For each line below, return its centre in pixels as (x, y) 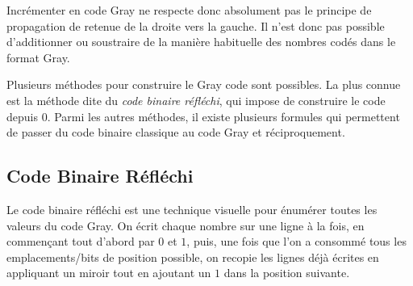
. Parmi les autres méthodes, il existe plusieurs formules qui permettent (223, 116)
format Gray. (38, 57)
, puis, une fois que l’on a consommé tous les (296, 241)
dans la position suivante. (287, 273)
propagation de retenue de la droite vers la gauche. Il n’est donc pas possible (196, 25)
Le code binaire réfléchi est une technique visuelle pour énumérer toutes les (192, 209)
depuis (22, 116)
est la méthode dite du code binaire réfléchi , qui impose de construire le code (196, 100)
